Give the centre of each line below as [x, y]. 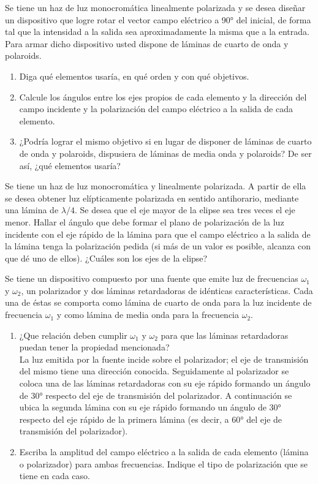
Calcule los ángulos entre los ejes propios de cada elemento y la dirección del [163, 96]
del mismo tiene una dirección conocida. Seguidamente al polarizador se [154, 371]
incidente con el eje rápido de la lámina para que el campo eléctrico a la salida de [158, 234]
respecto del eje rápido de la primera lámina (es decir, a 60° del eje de [151, 419]
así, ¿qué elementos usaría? [70, 165]
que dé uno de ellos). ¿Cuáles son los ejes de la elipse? [106, 258]
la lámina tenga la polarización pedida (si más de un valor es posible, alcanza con [158, 246]
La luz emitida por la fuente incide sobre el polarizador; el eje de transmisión [164, 359]
